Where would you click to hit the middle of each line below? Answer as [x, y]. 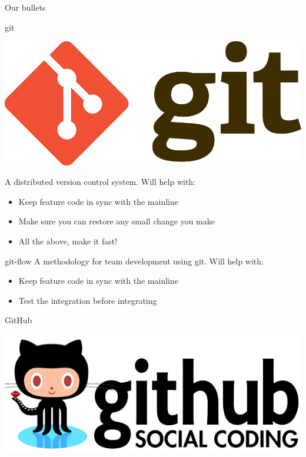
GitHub [19, 320]
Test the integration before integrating [88, 300]
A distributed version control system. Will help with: [100, 182]
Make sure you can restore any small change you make [117, 221]
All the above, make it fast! [68, 241]
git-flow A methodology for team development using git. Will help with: [134, 261]
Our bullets [25, 7]
